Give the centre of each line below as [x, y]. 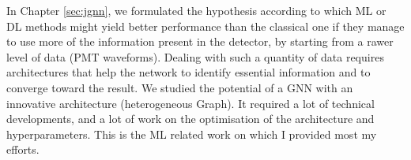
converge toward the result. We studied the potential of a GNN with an [180, 87]
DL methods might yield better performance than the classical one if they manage [205, 26]
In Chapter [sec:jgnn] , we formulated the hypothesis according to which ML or [196, 10]
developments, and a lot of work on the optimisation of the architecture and [190, 119]
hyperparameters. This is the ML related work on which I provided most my [192, 134]
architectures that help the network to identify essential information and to [189, 72]
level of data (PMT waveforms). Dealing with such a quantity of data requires [195, 56]
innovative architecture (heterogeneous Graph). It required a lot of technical [190, 103]
